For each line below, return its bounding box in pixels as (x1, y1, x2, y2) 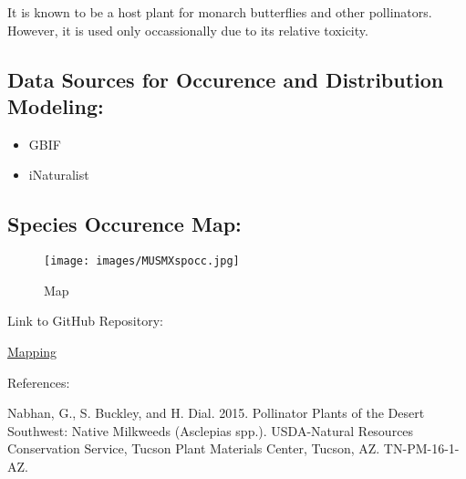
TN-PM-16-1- (383, 439, 460, 458)
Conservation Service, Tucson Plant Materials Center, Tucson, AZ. (7, 439, 380, 458)
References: (7, 372, 70, 391)
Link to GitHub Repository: (7, 311, 163, 330)
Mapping (7, 342, 57, 361)
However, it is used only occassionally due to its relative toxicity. (7, 20, 368, 39)
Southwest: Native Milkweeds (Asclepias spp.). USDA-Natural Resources (7, 421, 414, 440)
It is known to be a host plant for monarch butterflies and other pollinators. (7, 3, 432, 21)
